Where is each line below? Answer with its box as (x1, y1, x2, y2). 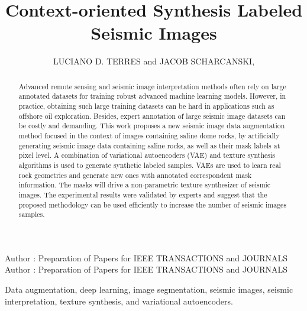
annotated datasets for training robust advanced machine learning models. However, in (18, 91, 286, 101)
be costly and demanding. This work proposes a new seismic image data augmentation (18, 121, 285, 131)
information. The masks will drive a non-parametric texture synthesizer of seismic (18, 180, 271, 190)
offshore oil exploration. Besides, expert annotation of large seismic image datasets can (18, 111, 286, 121)
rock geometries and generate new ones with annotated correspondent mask (18, 170, 252, 180)
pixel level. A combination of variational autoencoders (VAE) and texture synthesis (18, 150, 276, 160)
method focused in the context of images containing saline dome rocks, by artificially (18, 130, 280, 140)
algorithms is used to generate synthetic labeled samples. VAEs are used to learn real (18, 160, 281, 170)
